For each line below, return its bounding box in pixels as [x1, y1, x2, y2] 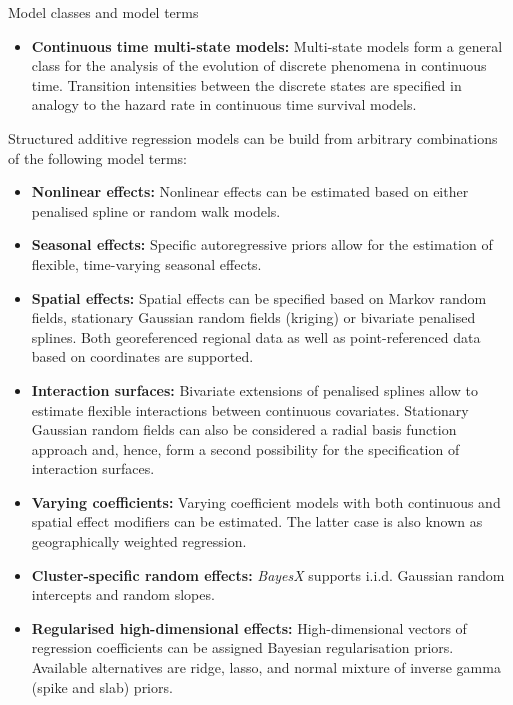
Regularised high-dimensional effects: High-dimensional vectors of [31, 617, 467, 638]
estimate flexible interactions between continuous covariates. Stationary [31, 399, 469, 420]
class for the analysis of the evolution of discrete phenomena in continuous [31, 55, 487, 76]
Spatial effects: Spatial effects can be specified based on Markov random [31, 287, 487, 308]
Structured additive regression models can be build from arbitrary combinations [8, 127, 498, 148]
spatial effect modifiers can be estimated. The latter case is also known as [31, 511, 483, 532]
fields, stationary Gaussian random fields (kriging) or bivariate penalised [31, 307, 476, 328]
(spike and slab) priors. [31, 676, 173, 697]
